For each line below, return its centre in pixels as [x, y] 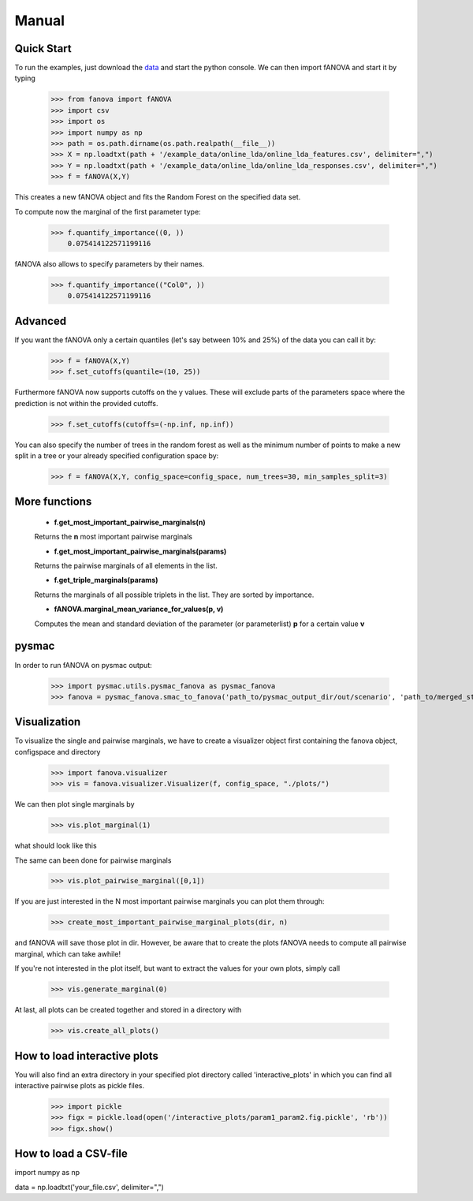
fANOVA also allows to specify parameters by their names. [110, 263]
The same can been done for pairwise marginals [93, 860]
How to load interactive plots [87, 1056]
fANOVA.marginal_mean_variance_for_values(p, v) [139, 609]
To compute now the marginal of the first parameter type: [108, 211]
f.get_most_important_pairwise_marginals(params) [140, 551]
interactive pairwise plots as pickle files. [80, 1086]
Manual [40, 21]
